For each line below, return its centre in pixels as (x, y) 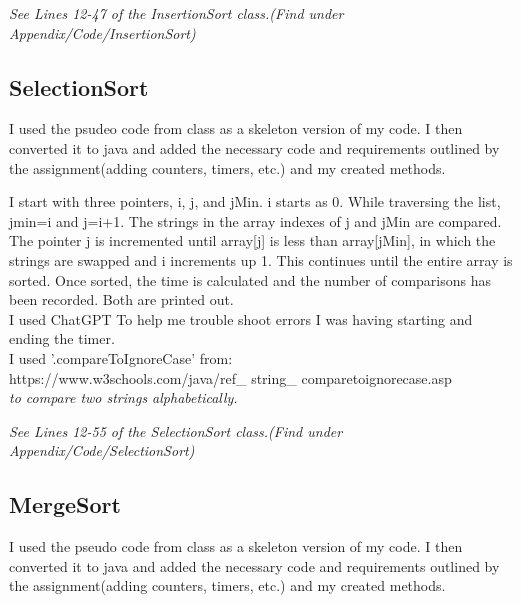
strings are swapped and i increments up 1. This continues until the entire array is (261, 259)
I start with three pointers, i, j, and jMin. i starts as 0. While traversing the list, (255, 201)
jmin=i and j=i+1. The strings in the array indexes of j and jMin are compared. (255, 220)
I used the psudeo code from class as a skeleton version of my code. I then (236, 128)
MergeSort (65, 504)
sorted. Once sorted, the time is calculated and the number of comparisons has (250, 279)
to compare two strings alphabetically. (123, 397)
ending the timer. (62, 338)
